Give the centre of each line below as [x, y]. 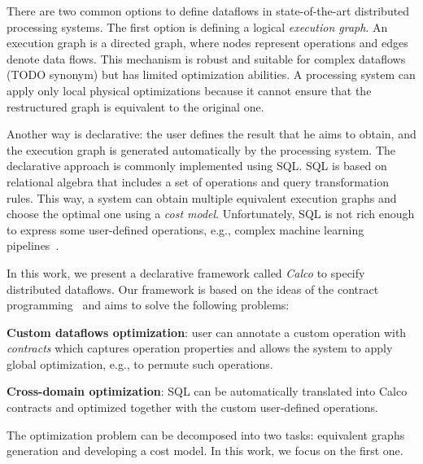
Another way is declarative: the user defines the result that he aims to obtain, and [211, 134]
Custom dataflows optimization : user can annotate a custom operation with [207, 332]
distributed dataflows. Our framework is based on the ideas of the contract [193, 289]
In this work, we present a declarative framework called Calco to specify [186, 272]
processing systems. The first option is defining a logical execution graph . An [197, 26]
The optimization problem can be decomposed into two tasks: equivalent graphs [206, 434]
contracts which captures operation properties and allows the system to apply [200, 348]
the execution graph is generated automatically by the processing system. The [201, 149]
